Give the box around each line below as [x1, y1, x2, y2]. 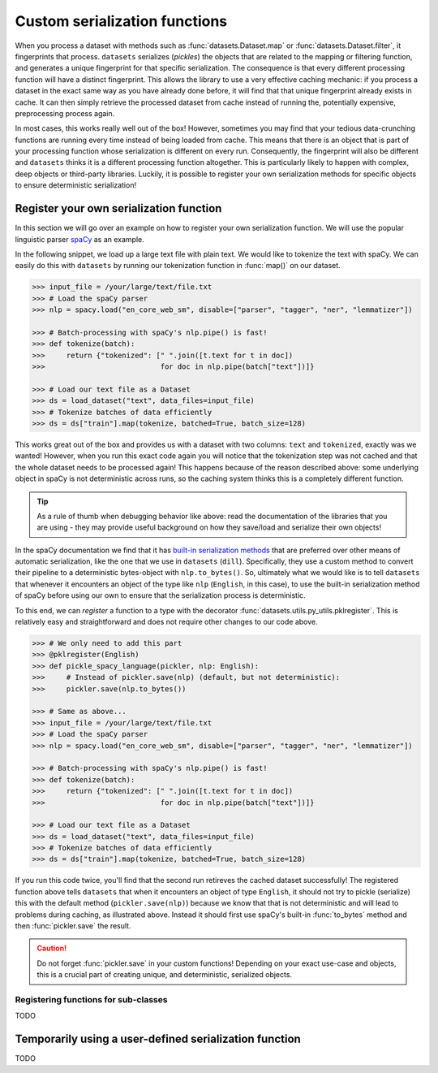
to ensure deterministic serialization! [15, 180, 137, 190]
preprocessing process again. [15, 108, 115, 118]
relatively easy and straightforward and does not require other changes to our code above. [15, 617, 318, 627]
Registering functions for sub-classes [15, 993, 168, 1005]
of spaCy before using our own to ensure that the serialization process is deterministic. [15, 591, 306, 600]
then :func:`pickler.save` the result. [15, 921, 131, 930]
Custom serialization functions [15, 12, 228, 30]
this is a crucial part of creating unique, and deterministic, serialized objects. [36, 970, 292, 980]
